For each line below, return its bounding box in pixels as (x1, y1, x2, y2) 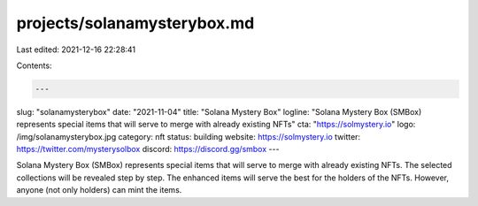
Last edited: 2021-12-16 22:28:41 (16, 44, 136, 55)
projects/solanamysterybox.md (16, 13, 255, 33)
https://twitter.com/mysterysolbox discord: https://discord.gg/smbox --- (16, 144, 280, 155)
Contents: (16, 60, 52, 71)
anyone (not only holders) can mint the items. (16, 185, 182, 195)
